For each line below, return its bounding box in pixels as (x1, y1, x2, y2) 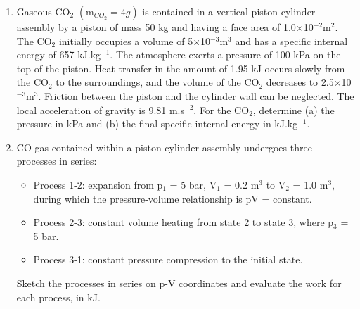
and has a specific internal (235, 33, 348, 48)
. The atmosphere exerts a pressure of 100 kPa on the (110, 47, 341, 62)
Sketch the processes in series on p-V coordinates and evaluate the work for (16, 275, 342, 290)
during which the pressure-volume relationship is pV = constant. (33, 191, 312, 206)
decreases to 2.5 (266, 75, 334, 89)
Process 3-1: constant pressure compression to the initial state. (33, 252, 303, 267)
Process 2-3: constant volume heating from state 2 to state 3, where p (33, 215, 334, 229)
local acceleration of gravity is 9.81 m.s (16, 102, 185, 117)
